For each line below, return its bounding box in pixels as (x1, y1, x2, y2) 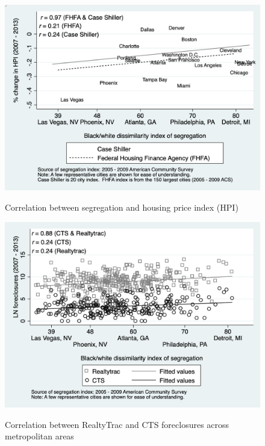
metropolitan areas (5, 430, 74, 442)
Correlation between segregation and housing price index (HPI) (5, 200, 238, 213)
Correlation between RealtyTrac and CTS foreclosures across (5, 418, 229, 430)
